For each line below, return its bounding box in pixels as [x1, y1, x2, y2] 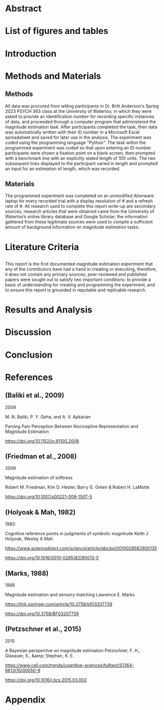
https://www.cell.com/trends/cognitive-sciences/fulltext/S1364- [5, 662, 135, 668]
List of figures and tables [5, 26, 109, 37]
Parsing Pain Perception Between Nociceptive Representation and [5, 423, 139, 429]
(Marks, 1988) [5, 569, 49, 577]
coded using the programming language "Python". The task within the [5, 140, 146, 145]
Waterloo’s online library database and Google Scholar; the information [5, 214, 148, 220]
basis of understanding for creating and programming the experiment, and [5, 282, 155, 287]
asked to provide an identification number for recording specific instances [5, 114, 155, 119]
